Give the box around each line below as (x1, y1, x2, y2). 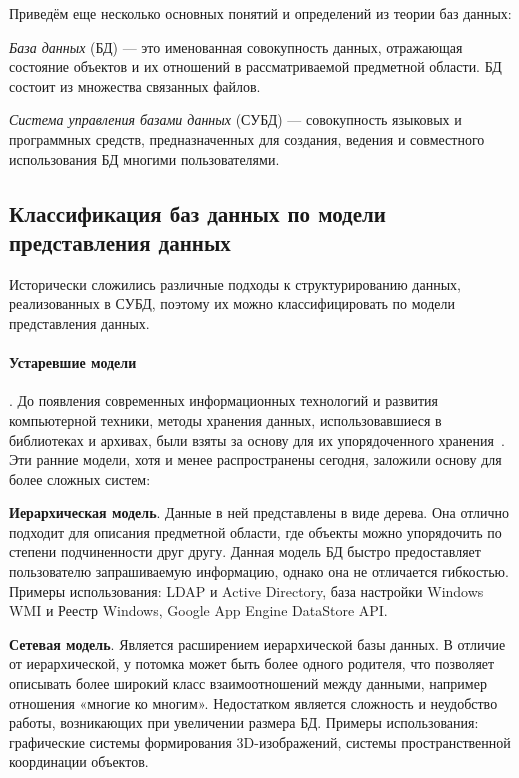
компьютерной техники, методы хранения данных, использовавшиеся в (9, 409, 442, 430)
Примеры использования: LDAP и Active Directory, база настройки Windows (9, 580, 484, 601)
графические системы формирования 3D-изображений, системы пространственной (9, 731, 511, 752)
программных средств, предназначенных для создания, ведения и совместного (9, 128, 485, 149)
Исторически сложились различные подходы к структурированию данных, (9, 273, 461, 294)
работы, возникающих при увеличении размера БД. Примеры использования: (9, 712, 479, 733)
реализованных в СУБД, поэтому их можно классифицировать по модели (9, 293, 455, 314)
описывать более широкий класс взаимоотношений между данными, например (9, 673, 487, 694)
